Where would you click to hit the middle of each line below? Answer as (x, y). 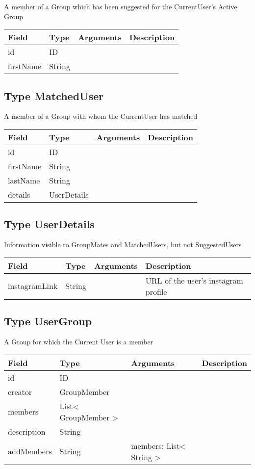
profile (156, 291)
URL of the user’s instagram (194, 280)
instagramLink (33, 286)
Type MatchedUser (54, 95)
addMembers (30, 451)
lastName (24, 180)
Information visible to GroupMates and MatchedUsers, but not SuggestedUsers (123, 245)
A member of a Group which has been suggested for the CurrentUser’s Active (121, 6)
